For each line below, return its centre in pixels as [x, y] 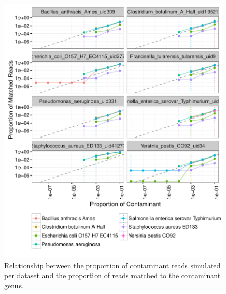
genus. [14, 285]
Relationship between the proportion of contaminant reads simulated [112, 265]
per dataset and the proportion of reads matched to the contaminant [112, 275]
